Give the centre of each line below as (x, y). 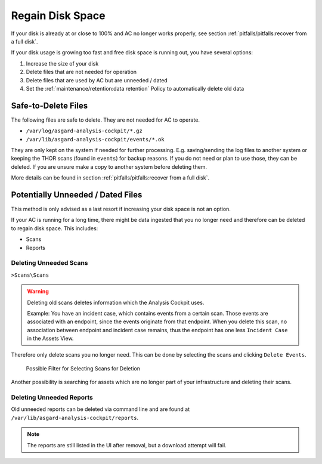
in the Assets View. (50, 338)
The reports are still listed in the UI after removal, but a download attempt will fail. (127, 445)
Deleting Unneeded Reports (52, 398)
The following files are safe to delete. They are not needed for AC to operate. (105, 120)
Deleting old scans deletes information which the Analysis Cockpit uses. (116, 302)
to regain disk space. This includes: (55, 228)
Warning (38, 292)
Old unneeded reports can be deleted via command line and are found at (100, 409)
